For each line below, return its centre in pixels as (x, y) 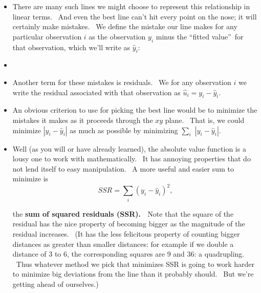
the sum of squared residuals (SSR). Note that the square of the (123, 213)
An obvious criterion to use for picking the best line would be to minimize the (135, 110)
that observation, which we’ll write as (71, 47)
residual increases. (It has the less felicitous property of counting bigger (126, 233)
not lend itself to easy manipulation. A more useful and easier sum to (123, 168)
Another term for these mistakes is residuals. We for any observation (122, 82)
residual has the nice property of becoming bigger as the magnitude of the (129, 224)
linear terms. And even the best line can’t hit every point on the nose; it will (135, 16)
